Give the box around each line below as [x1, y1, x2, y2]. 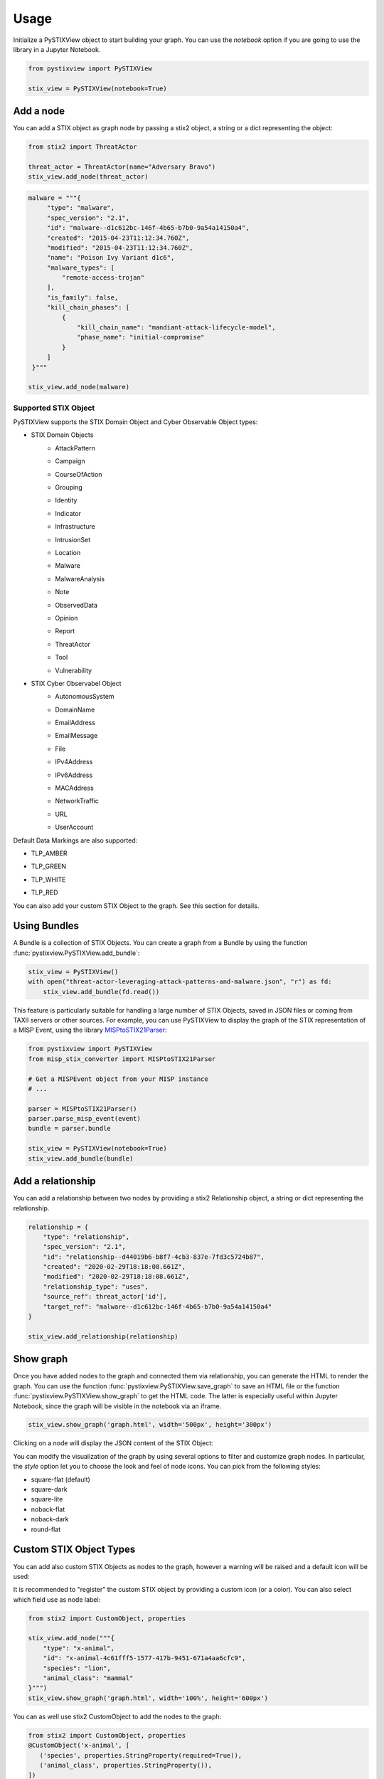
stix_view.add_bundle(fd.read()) [43, 988, 160, 996]
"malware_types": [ [46, 263, 115, 272]
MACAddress [55, 783, 94, 793]
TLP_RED [31, 888, 58, 897]
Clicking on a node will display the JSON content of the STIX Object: [13, 1439, 213, 1447]
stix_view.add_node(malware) [28, 383, 130, 391]
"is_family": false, [46, 293, 119, 302]
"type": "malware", [46, 204, 115, 212]
